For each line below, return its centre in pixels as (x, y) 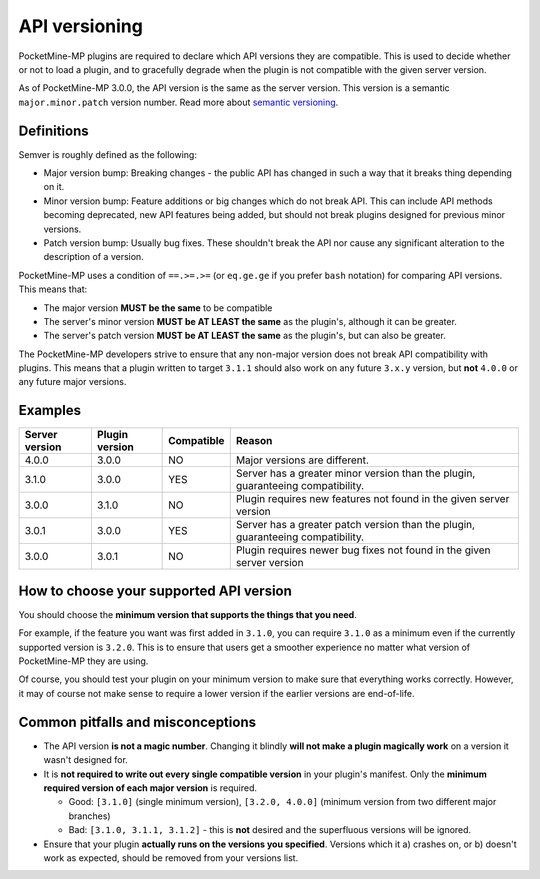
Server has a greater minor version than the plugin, (355, 473)
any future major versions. (72, 382)
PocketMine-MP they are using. (83, 661)
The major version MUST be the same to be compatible (158, 307)
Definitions (53, 130)
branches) (89, 816)
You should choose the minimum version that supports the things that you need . (187, 614)
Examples (50, 410)
